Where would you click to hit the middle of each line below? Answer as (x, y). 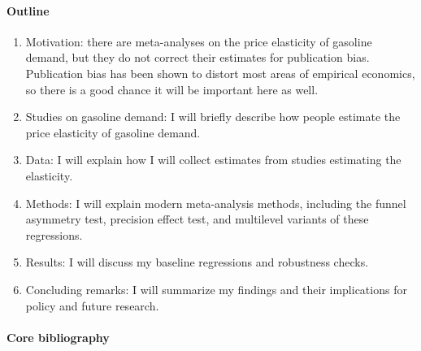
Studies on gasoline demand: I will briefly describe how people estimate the (213, 117)
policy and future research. (92, 305)
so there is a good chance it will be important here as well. (172, 89)
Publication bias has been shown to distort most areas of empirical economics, (220, 73)
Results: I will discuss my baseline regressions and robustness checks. (197, 262)
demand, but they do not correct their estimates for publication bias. (197, 57)
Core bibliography (58, 337)
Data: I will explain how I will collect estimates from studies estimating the (213, 160)
